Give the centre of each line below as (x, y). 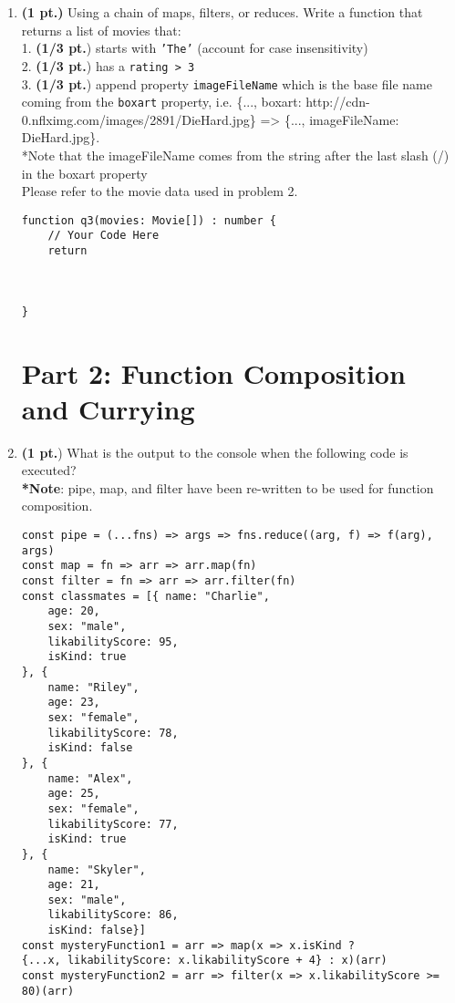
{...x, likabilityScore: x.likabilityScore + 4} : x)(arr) (204, 961)
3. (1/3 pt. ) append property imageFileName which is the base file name (227, 83)
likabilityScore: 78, (113, 733)
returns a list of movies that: (101, 30)
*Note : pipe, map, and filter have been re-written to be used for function (227, 487)
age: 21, (74, 885)
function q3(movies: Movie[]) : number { (149, 220)
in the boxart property (84, 173)
